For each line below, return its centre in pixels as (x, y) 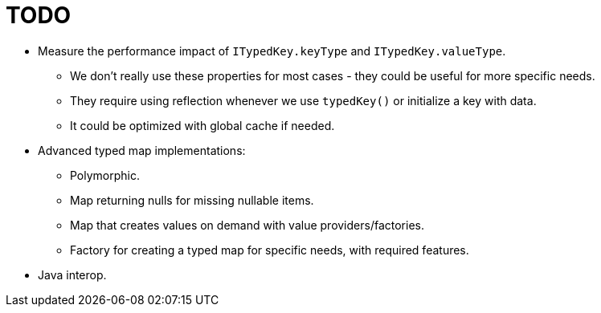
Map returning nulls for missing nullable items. (192, 200)
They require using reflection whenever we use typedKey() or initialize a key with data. (303, 100)
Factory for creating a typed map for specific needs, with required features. (270, 250)
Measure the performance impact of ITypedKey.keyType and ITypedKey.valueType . (272, 51)
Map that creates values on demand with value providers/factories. (247, 225)
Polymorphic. (105, 175)
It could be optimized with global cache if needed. (202, 125)
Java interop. (72, 274)
